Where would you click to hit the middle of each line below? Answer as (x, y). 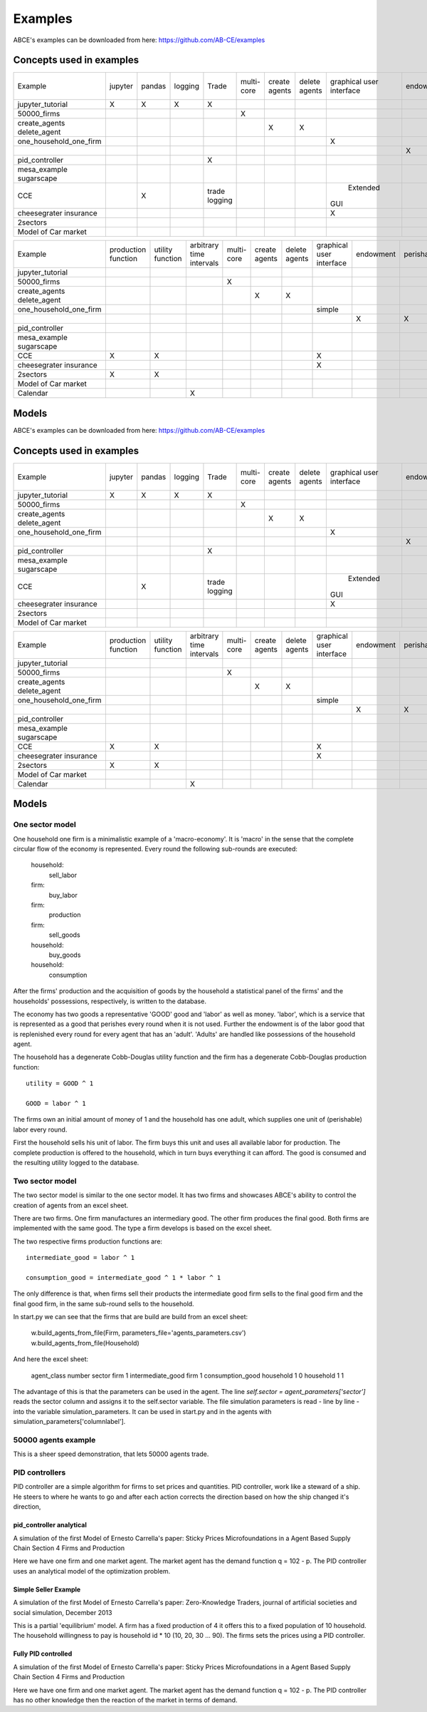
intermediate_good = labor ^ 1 (80, 1258)
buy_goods (65, 955)
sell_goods (65, 935)
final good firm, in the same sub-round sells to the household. (104, 1303)
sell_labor (63, 875)
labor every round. (40, 1129)
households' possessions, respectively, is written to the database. (110, 1001)
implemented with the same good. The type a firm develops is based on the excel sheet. (142, 1228)
